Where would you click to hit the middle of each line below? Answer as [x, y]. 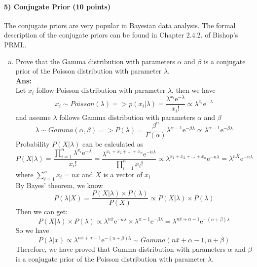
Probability [33, 143]
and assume [33, 117]
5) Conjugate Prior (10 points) [57, 6]
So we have [32, 230]
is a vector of [123, 174]
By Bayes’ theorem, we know [59, 185]
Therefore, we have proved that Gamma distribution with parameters [120, 249]
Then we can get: [42, 211]
